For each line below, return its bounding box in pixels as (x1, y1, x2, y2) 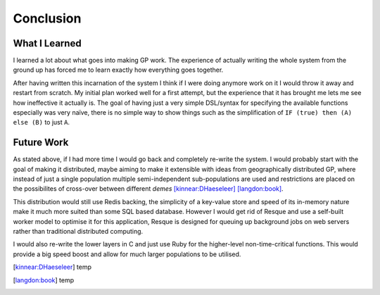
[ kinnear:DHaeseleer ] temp (13, 263, 91, 271)
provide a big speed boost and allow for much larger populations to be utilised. (13, 250, 241, 258)
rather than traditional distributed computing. (13, 227, 144, 236)
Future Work (13, 137, 69, 149)
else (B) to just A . (13, 118, 70, 127)
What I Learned (13, 37, 82, 49)
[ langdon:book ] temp (13, 275, 75, 284)
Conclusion (13, 11, 82, 26)
